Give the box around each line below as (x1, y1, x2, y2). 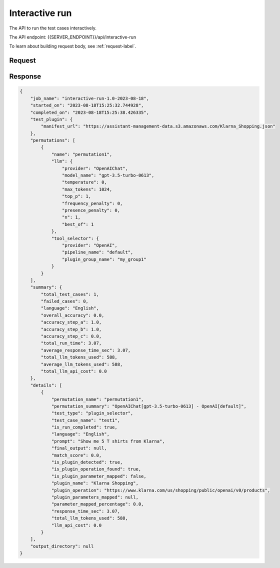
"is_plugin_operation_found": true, (51, 466, 141, 472)
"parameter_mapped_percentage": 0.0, (51, 501, 144, 507)
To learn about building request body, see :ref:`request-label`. (9, 43, 136, 49)
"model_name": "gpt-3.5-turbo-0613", (61, 172, 154, 178)
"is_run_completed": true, (51, 424, 117, 430)
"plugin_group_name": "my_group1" (61, 256, 147, 262)
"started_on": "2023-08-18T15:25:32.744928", (30, 102, 144, 108)
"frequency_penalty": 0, (61, 200, 123, 206)
